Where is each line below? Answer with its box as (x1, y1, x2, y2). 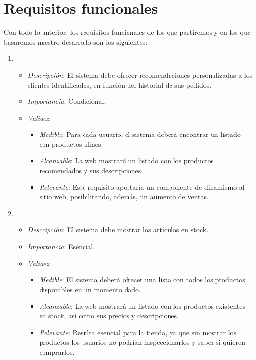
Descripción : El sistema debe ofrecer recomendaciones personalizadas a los (27, 69, 253, 80)
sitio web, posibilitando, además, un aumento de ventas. (39, 191, 209, 202)
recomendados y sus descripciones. (39, 165, 143, 176)
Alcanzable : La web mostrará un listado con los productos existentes (39, 301, 246, 311)
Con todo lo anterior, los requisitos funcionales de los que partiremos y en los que (4, 27, 251, 37)
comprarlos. (39, 346, 75, 357)
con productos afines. (39, 138, 103, 149)
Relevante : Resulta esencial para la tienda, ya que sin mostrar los (39, 327, 237, 337)
